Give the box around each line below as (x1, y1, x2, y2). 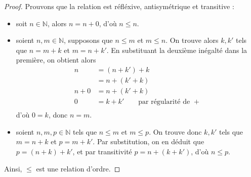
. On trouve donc (149, 126, 202, 137)
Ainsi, (4, 163, 22, 173)
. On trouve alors (165, 35, 219, 45)
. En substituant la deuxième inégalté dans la (106, 44, 247, 55)
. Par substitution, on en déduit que (93, 136, 204, 147)
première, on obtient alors (16, 54, 96, 65)
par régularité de (138, 98, 190, 106)
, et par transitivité (72, 146, 132, 156)
